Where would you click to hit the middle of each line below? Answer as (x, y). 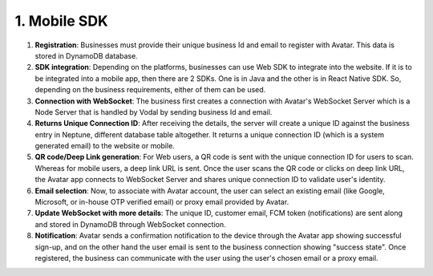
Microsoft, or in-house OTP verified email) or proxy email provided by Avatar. (162, 202)
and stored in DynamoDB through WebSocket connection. (130, 224)
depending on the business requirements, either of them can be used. (150, 90)
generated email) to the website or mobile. (105, 146)
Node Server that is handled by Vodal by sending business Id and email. (154, 112)
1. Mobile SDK (61, 21)
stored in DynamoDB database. (86, 55)
